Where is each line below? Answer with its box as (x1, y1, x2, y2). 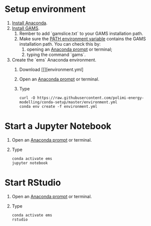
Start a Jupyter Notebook (4, 121, 112, 132)
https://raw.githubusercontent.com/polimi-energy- (37, 95, 145, 100)
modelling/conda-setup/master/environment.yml (19, 99, 118, 105)
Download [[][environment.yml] (19, 66, 84, 73)
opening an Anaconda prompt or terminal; (26, 46, 113, 52)
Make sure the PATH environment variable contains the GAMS (19, 36, 146, 42)
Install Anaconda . (11, 20, 48, 26)
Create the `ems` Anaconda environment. (11, 57, 96, 63)
